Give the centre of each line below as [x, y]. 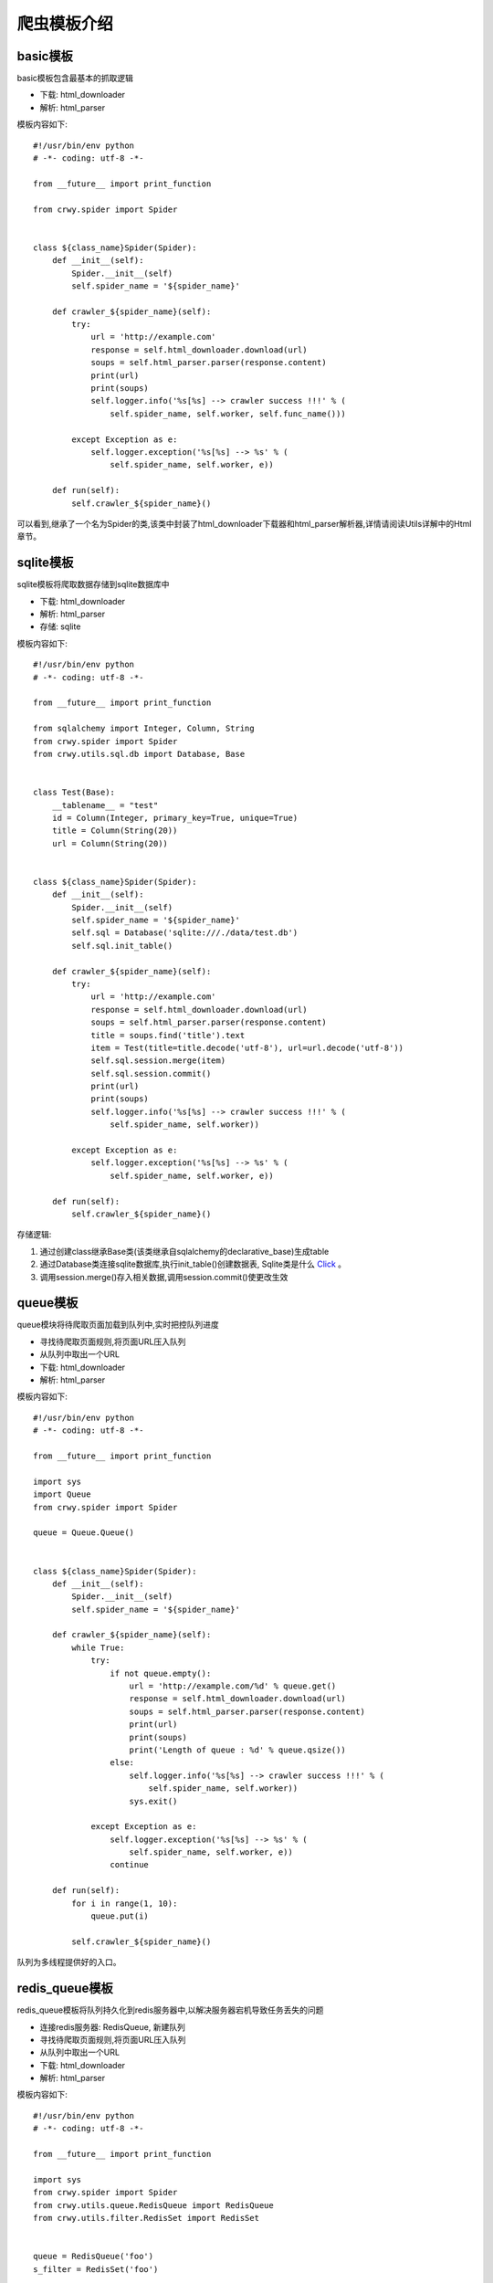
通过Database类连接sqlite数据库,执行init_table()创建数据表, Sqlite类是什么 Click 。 [193, 1264]
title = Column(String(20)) [115, 831]
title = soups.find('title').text [168, 1035]
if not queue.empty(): [161, 1673]
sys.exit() [153, 1801]
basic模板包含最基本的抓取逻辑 [75, 79]
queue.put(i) [120, 1916]
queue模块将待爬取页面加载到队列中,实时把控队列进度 [118, 1325]
